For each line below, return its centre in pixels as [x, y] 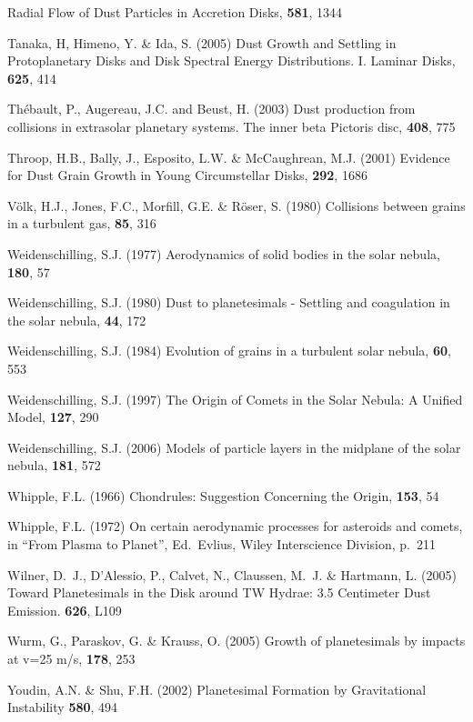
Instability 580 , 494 [63, 707]
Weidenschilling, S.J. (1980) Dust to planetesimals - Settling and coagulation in [229, 302]
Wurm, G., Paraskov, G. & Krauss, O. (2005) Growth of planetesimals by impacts [236, 641]
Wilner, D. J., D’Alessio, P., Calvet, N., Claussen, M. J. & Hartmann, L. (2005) [232, 574]
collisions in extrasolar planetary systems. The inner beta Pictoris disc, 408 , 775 [231, 126]
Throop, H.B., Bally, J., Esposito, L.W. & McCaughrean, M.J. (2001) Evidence [229, 157]
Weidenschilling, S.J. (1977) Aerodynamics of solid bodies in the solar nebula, [224, 253]
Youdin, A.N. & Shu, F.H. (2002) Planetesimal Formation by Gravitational [217, 689]
